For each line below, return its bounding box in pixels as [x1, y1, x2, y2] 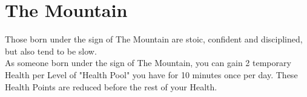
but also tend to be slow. [5, 44, 97, 57]
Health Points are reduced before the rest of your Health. [5, 80, 217, 93]
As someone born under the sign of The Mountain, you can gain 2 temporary [5, 56, 291, 69]
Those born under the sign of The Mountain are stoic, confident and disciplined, [5, 33, 303, 45]
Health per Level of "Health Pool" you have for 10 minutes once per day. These [5, 68, 298, 81]
